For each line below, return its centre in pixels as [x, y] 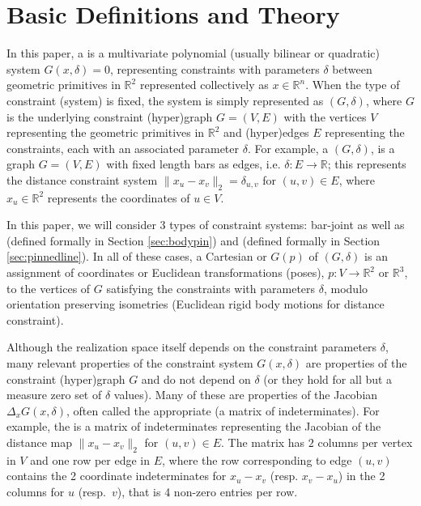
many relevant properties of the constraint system [130, 363]
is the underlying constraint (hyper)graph [110, 116]
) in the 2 [361, 476]
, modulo [346, 288]
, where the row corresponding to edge [257, 459]
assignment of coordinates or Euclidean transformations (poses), [166, 272]
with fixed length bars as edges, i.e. [193, 164]
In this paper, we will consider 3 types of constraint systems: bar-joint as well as [206, 225]
